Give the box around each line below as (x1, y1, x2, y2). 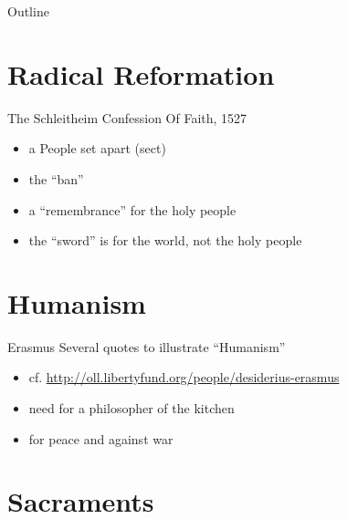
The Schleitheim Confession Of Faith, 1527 (7, 108, 247, 127)
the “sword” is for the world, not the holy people (28, 231, 302, 250)
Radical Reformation (7, 55, 275, 92)
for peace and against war (28, 429, 173, 448)
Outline (7, 2, 49, 20)
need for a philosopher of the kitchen (28, 399, 235, 417)
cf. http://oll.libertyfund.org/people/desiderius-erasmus (28, 368, 340, 387)
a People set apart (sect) (28, 139, 166, 158)
